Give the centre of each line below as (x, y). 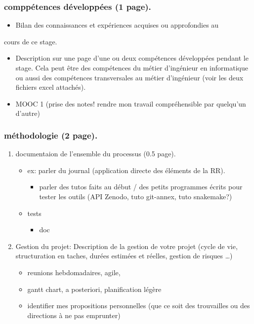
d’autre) (28, 113)
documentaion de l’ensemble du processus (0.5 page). (96, 154)
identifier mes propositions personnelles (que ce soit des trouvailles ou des (139, 306)
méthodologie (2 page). (51, 135)
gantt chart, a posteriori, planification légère (94, 289)
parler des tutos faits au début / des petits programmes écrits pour (141, 187)
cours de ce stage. (31, 41)
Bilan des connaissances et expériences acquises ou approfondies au (117, 25)
